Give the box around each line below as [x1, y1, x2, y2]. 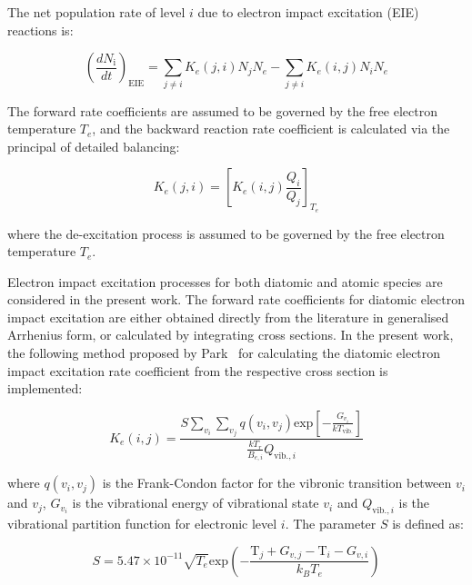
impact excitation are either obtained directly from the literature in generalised [7, 307, 449, 326]
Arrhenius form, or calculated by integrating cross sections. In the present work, [7, 325, 454, 344]
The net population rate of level [7, 3, 186, 21]
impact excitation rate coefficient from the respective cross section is [7, 361, 388, 380]
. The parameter [285, 514, 377, 533]
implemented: [7, 379, 83, 398]
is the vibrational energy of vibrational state [72, 493, 319, 512]
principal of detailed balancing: [7, 136, 180, 155]
